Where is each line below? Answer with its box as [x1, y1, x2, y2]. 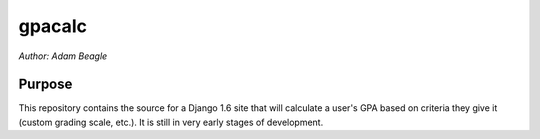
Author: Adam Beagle [18, 50, 108, 62]
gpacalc [18, 15, 87, 37]
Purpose [18, 76, 73, 93]
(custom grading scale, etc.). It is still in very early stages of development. [18, 116, 324, 128]
